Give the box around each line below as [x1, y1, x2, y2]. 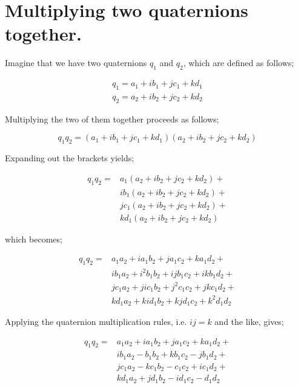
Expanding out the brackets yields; [5, 152, 134, 164]
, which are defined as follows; [183, 56, 294, 69]
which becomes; [5, 232, 62, 245]
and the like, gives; [214, 315, 284, 328]
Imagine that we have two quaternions [5, 56, 147, 69]
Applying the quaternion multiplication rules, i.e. [5, 315, 187, 328]
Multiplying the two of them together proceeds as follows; [5, 112, 219, 125]
